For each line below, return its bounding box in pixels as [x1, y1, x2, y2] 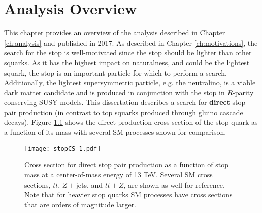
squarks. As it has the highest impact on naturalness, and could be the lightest [4, 57, 250, 67]
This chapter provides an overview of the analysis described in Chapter [4, 27, 225, 38]
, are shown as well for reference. [123, 179, 225, 190]
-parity [233, 87, 254, 97]
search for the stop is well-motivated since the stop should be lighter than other [4, 47, 252, 58]
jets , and [76, 179, 103, 190]
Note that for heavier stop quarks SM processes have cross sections [24, 189, 233, 200]
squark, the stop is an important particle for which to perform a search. [4, 67, 227, 78]
